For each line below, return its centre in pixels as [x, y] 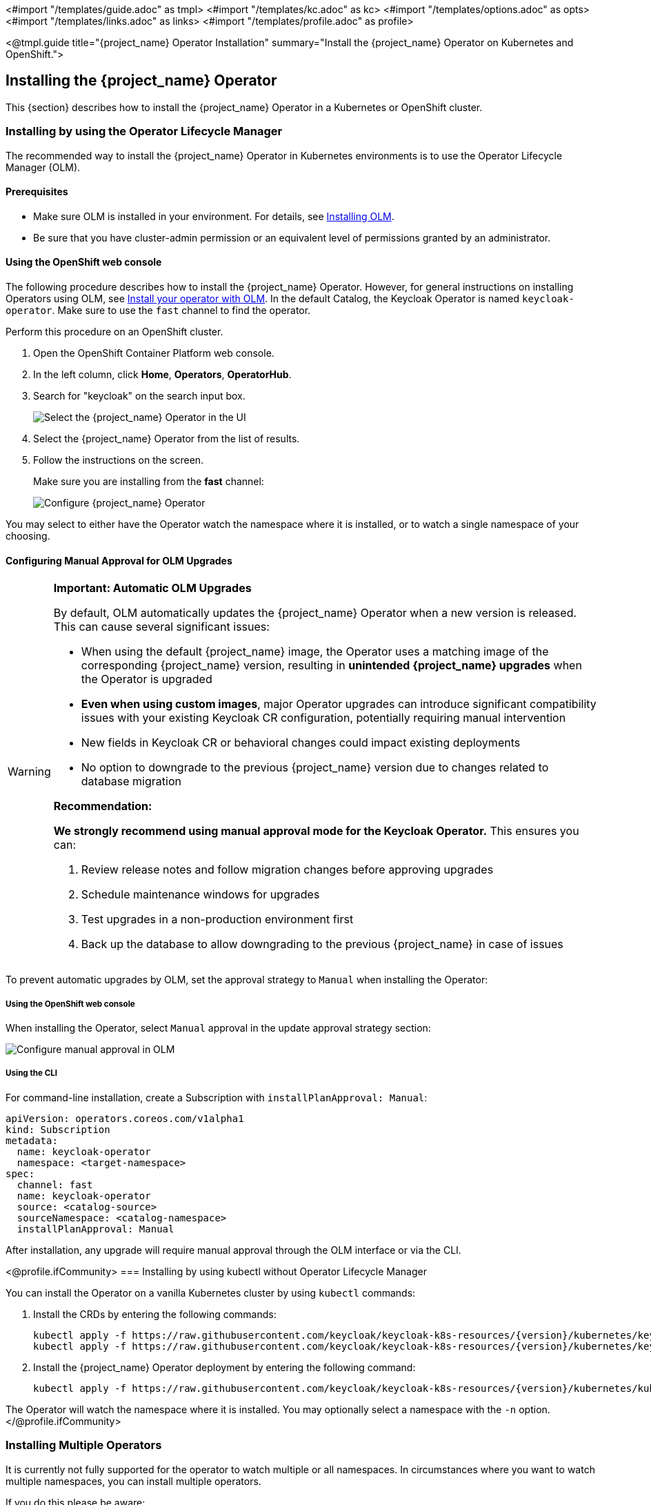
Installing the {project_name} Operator [141, 81]
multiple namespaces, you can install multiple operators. [133, 1481]
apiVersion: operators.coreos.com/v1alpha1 [125, 1118]
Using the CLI [32, 1073]
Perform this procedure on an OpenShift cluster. [114, 332]
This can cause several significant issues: [161, 627]
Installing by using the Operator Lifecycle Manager [144, 131]
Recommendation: [103, 806]
